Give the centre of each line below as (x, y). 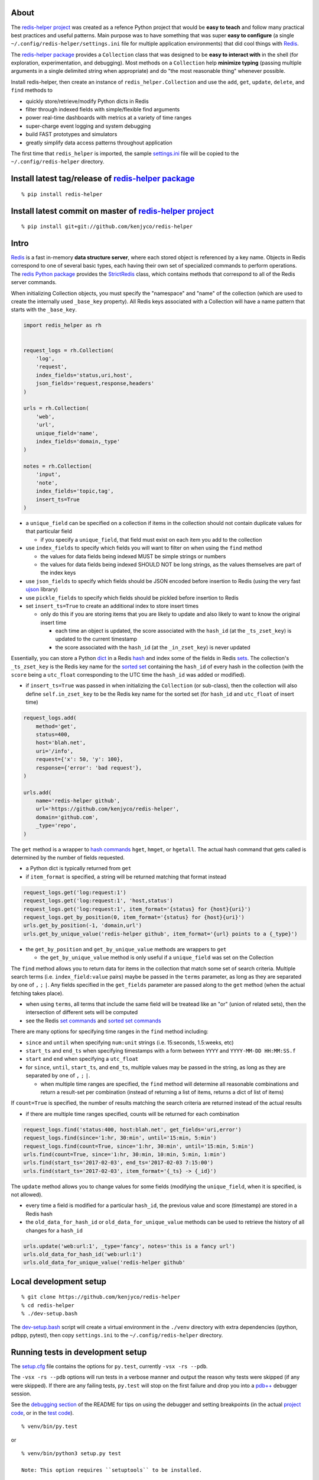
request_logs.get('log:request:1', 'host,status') (98, 901)
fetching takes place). (38, 993)
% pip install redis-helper (62, 194)
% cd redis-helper (48, 1305)
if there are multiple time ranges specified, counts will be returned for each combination (133, 1114)
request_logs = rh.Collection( (69, 350)
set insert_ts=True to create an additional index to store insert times (112, 606)
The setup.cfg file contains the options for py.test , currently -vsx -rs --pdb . (109, 1366)
